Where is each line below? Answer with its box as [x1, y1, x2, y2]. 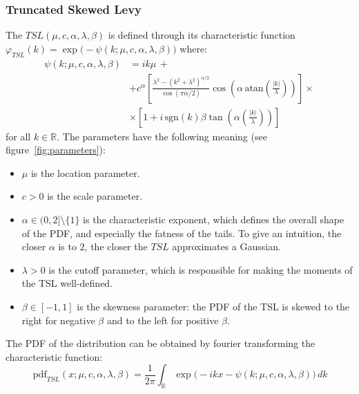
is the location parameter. [30, 165, 140, 180]
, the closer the [84, 239, 148, 254]
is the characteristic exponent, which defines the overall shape [83, 212, 345, 227]
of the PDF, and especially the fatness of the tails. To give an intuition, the [21, 225, 342, 240]
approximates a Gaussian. [172, 239, 281, 254]
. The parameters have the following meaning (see [57, 129, 267, 143]
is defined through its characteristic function [108, 28, 295, 42]
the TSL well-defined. [21, 276, 113, 290]
